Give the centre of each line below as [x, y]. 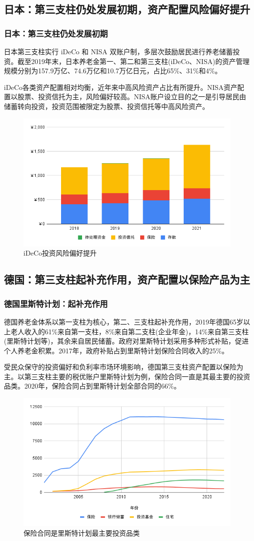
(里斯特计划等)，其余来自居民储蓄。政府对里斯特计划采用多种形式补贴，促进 [126, 341]
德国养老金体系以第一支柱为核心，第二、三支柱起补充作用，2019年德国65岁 [124, 321]
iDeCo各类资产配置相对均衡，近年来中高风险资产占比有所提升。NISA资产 [121, 87]
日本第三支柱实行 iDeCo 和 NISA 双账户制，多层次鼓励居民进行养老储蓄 [118, 51]
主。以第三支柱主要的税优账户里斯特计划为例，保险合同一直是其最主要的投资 [127, 376]
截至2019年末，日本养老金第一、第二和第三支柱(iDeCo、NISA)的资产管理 [133, 61]
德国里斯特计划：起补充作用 [56, 303]
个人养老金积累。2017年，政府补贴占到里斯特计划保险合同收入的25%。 [116, 350]
